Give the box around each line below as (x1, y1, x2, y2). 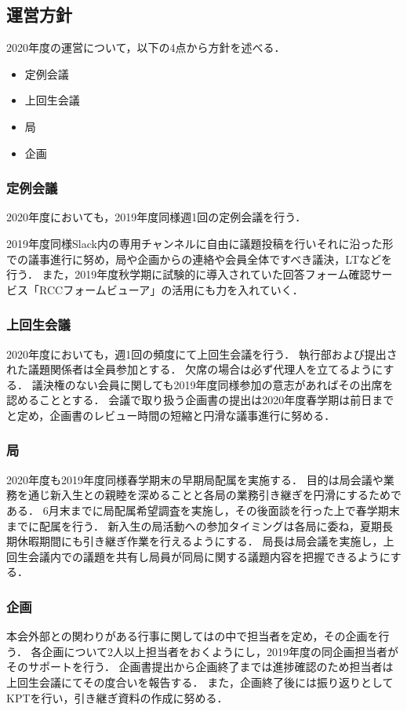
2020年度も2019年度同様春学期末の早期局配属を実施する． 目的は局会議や (6, 471, 383, 487)
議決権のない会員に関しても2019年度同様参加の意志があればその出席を (31, 376, 394, 392)
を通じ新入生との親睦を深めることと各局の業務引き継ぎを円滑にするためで (16, 487, 402, 503)
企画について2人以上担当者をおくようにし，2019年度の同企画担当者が (42, 643, 399, 659)
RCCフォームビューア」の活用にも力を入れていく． (38, 281, 303, 297)
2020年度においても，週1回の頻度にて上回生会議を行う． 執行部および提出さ (6, 345, 398, 362)
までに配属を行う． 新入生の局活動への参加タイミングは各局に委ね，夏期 (6, 517, 382, 534)
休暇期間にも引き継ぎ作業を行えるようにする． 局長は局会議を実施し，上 (16, 533, 394, 549)
